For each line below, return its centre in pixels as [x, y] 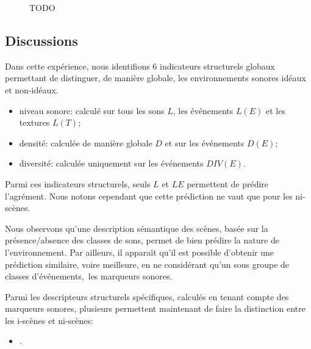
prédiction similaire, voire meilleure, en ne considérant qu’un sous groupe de [147, 264]
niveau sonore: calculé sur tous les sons [92, 110]
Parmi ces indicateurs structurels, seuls [78, 183]
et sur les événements [205, 142]
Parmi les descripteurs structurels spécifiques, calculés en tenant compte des [147, 296]
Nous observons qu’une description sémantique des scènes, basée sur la [137, 228]
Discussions [41, 40]
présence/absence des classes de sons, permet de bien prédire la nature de [142, 240]
